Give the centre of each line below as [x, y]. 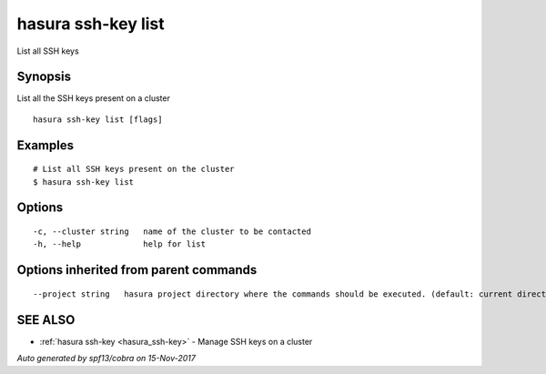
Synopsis [44, 77]
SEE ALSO [46, 320]
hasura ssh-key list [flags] [98, 119]
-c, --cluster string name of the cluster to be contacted [172, 232]
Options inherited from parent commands [137, 270]
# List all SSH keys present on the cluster [134, 169]
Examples [45, 145]
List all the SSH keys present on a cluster [93, 98]
